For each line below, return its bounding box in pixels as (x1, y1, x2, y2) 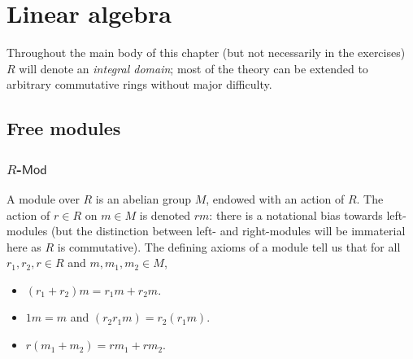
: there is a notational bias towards (209, 206, 383, 223)
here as (7, 238, 41, 255)
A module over (7, 190, 80, 207)
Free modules (7, 116, 121, 141)
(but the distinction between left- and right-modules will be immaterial (50, 222, 406, 239)
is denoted (139, 206, 191, 223)
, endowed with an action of (206, 190, 345, 207)
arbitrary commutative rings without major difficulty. (7, 76, 272, 93)
